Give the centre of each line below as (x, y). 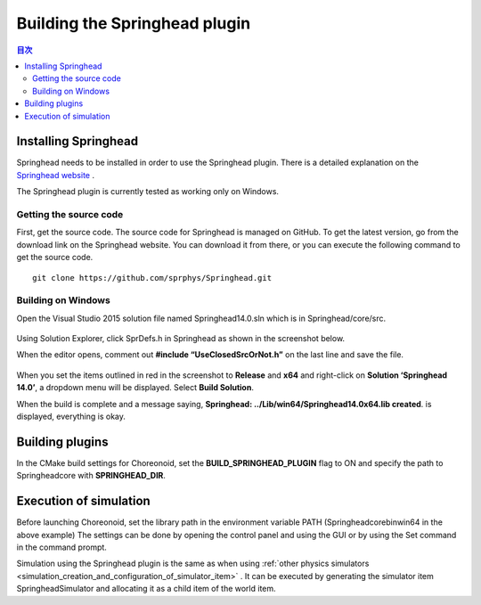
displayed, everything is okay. (71, 416)
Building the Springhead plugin (134, 23)
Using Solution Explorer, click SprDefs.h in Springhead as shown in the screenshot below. (181, 339)
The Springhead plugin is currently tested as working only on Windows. (148, 192)
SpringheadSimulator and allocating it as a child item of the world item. (146, 589)
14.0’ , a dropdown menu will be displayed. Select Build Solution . (135, 388)
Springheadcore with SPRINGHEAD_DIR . (91, 476)
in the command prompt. (61, 547)
